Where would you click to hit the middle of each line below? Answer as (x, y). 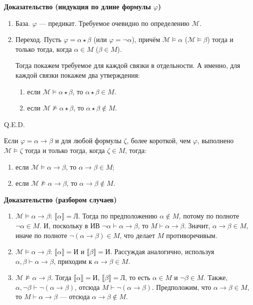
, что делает (137, 235)
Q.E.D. (14, 124)
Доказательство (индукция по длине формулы (77, 6)
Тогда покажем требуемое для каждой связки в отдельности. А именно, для (128, 65)
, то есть (138, 277)
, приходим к (73, 261)
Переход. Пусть (38, 39)
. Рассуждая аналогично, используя (162, 251)
